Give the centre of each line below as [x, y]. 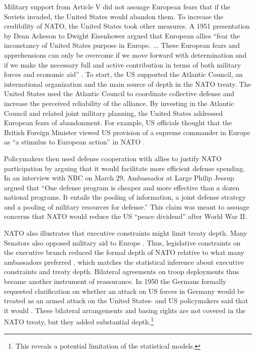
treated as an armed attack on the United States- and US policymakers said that [126, 301]
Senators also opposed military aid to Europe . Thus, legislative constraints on [122, 242]
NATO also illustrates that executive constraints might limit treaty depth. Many [126, 233]
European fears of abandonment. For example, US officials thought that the [118, 123]
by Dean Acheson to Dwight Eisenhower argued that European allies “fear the [122, 35]
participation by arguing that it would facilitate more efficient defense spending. [125, 168]
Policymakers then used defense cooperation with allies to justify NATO [113, 158]
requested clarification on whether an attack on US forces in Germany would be [124, 291]
